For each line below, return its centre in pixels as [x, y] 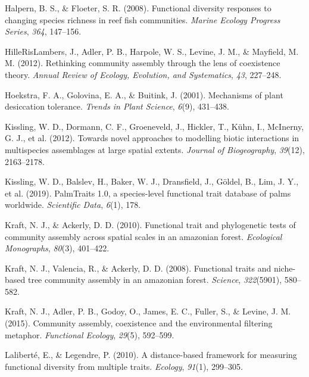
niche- [285, 268]
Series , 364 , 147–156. [43, 31]
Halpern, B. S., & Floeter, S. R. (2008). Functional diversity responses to [138, 8]
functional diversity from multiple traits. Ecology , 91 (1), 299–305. [124, 366]
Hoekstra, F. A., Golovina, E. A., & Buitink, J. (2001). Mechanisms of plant [144, 94]
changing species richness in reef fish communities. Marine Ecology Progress [143, 19]
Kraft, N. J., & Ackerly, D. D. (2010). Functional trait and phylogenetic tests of [150, 224]
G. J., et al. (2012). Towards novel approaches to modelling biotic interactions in [152, 138]
